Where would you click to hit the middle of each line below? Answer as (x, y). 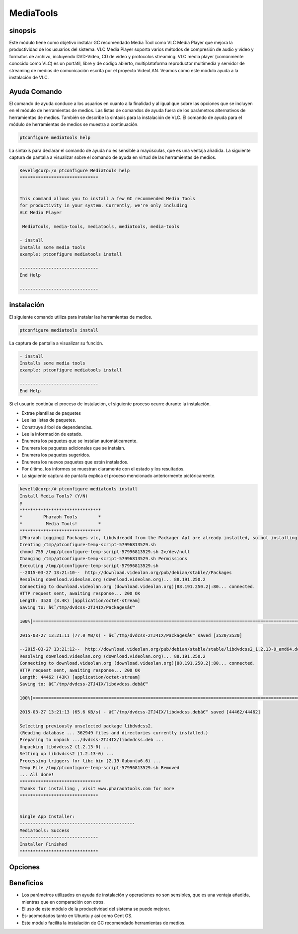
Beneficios (26, 883)
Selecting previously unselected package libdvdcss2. (86, 726)
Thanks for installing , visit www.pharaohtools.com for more (97, 789)
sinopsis (23, 31)
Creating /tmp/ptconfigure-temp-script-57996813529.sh (88, 545)
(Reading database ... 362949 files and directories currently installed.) (114, 733)
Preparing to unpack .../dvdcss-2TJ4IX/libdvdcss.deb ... (92, 740)
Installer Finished (43, 844)
